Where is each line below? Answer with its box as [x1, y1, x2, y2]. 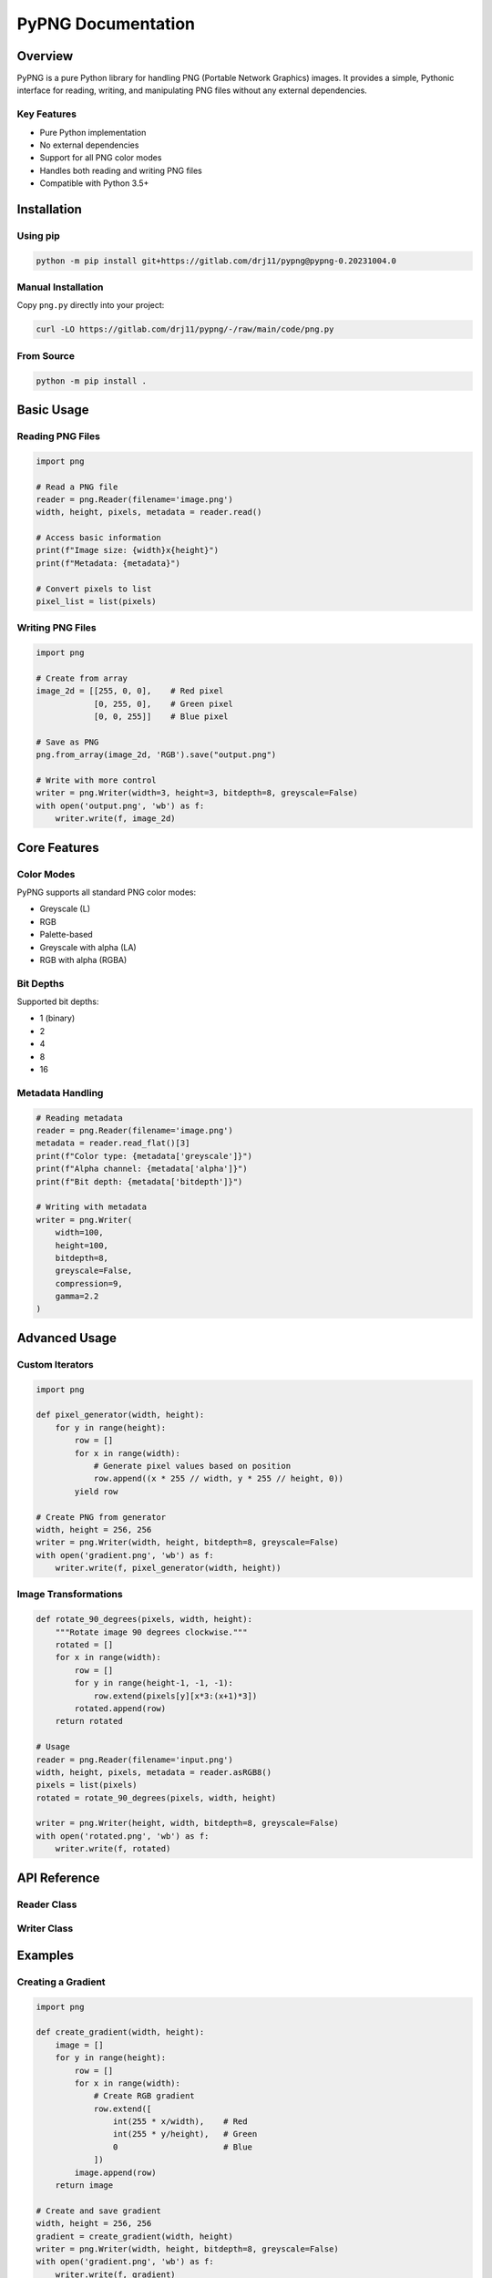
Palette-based [39, 929, 93, 940]
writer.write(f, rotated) [55, 1843, 171, 1854]
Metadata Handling [16, 1086, 104, 1099]
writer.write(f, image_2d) [55, 814, 177, 824]
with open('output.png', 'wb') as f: [36, 800, 205, 811]
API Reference [16, 1870, 100, 1885]
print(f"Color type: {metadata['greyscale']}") [36, 1151, 252, 1161]
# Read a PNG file [36, 481, 118, 492]
